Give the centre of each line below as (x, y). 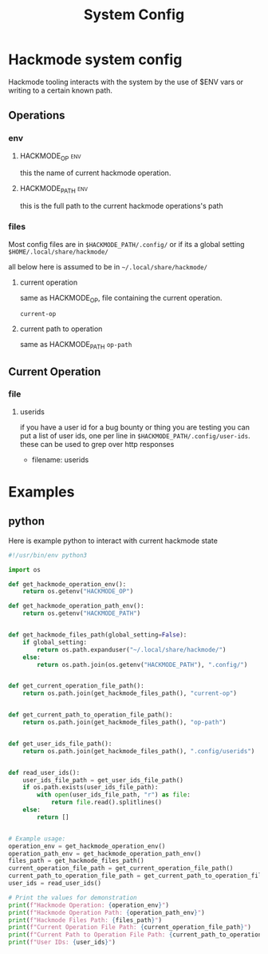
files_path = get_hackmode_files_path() (77, 861)
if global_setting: (55, 642)
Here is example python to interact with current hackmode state (113, 541)
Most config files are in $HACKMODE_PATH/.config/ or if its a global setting (126, 244)
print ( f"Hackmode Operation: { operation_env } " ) (89, 905)
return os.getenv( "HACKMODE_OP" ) (78, 592)
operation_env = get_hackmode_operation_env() (87, 846)
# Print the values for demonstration (73, 897)
